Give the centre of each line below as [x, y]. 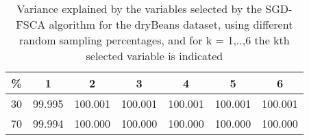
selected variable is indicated [154, 56]
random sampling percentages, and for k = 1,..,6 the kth [154, 40]
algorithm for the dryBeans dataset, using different [171, 24]
